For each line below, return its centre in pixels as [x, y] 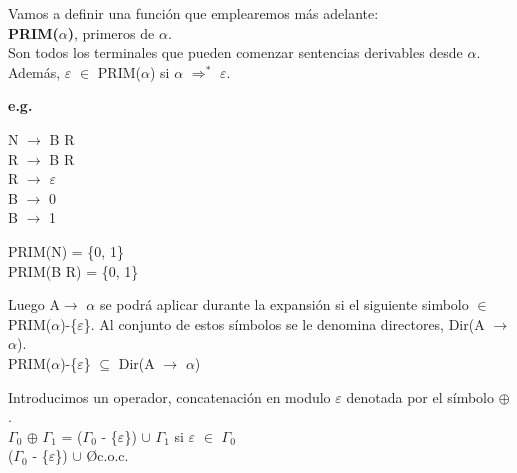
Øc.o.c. [107, 455]
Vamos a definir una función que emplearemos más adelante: [193, 13]
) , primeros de [111, 32]
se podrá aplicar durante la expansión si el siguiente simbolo [284, 304]
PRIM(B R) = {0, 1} [73, 270]
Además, [34, 71]
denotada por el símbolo [420, 396]
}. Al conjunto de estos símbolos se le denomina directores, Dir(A [284, 323]
